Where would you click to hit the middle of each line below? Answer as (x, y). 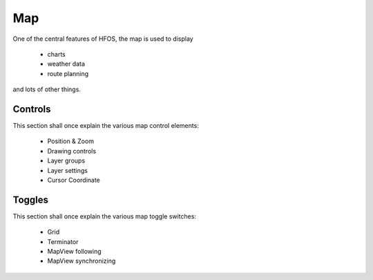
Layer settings (67, 170)
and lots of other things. (47, 89)
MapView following (74, 252)
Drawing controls (72, 151)
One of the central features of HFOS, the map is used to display (103, 39)
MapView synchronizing (82, 261)
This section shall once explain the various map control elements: (106, 126)
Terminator (63, 241)
